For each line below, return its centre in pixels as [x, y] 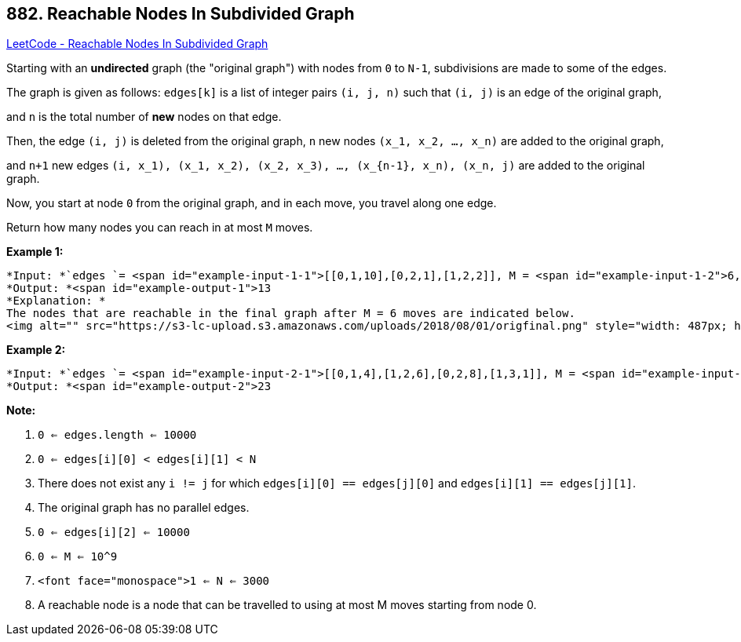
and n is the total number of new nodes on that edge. [144, 117]
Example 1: [35, 252]
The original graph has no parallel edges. [144, 508]
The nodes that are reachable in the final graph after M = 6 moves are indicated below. [291, 314]
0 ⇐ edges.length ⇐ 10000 [117, 435]
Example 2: [36, 350]
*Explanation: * [56, 301]
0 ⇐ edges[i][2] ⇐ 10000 [114, 533]
